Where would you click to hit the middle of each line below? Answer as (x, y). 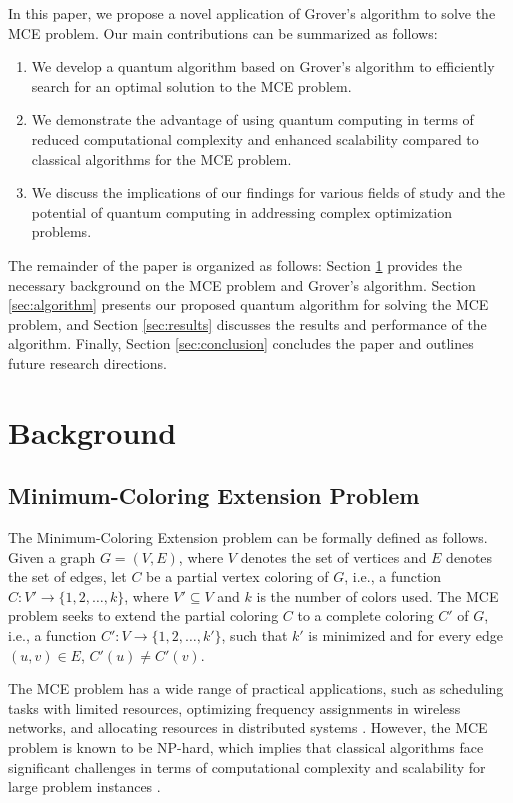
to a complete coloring (365, 615)
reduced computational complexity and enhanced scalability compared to (255, 138)
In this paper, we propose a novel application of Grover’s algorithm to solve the (252, 13)
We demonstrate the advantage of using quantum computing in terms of (252, 119)
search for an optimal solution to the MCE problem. (191, 85)
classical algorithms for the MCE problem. (161, 158)
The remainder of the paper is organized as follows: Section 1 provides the (235, 264)
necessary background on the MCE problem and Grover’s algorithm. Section (242, 284)
